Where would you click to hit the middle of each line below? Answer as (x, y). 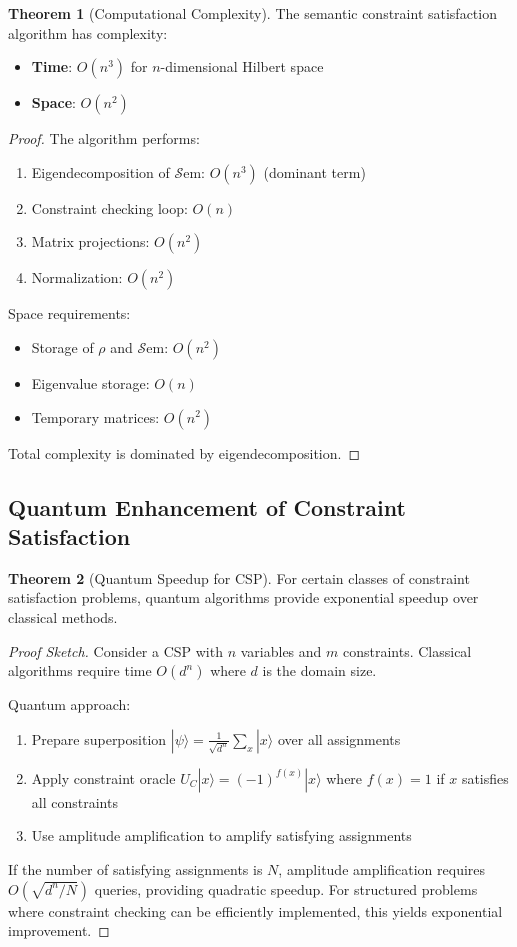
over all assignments (339, 738)
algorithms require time (80, 670)
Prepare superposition (99, 738)
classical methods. (63, 616)
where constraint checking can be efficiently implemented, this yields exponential (255, 910)
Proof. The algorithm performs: (104, 138)
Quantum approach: (69, 704)
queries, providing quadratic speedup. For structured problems (286, 888)
